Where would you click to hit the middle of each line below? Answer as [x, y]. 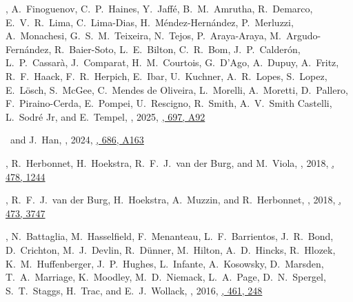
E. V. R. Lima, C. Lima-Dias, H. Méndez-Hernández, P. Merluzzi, [150, 22]
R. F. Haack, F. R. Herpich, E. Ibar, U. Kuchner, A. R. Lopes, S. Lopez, [167, 75]
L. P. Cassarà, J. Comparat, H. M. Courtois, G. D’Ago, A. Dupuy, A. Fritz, [172, 62]
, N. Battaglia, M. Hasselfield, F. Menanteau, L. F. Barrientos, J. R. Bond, [170, 236]
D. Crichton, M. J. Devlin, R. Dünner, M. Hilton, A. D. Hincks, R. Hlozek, [171, 249]
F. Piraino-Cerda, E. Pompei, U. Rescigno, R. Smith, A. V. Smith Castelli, [169, 103]
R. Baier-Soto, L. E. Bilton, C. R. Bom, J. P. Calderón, [178, 49]
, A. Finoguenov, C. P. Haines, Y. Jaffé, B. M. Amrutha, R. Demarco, [159, 8]
